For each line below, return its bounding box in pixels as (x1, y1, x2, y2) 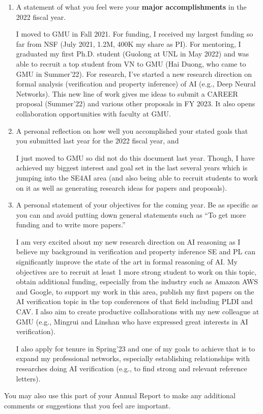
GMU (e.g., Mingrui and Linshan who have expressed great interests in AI (16, 316, 248, 327)
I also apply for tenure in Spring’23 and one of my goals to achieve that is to (16, 343, 255, 353)
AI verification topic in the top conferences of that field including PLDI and (16, 296, 253, 307)
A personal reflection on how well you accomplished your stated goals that (16, 125, 248, 136)
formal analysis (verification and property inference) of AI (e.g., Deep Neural (16, 78, 256, 89)
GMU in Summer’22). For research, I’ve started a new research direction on (16, 68, 252, 79)
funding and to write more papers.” (16, 219, 126, 230)
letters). (16, 373, 41, 383)
